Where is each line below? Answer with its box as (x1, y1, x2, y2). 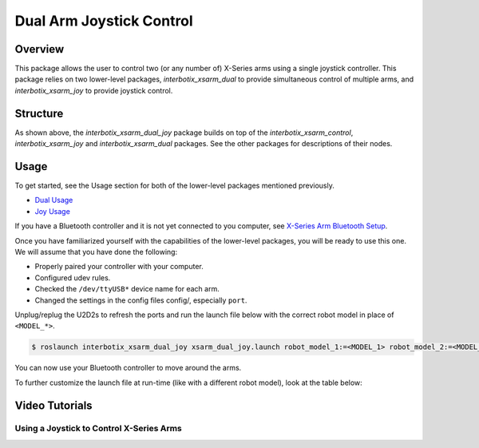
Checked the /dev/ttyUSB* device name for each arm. (34, 284, 220, 294)
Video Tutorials (14, 398, 93, 412)
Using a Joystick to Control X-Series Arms (14, 423, 183, 434)
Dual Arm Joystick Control (14, 12, 193, 30)
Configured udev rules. (34, 272, 111, 283)
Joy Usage (34, 206, 71, 216)
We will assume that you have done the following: (14, 248, 178, 256)
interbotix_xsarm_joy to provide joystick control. (14, 85, 173, 95)
